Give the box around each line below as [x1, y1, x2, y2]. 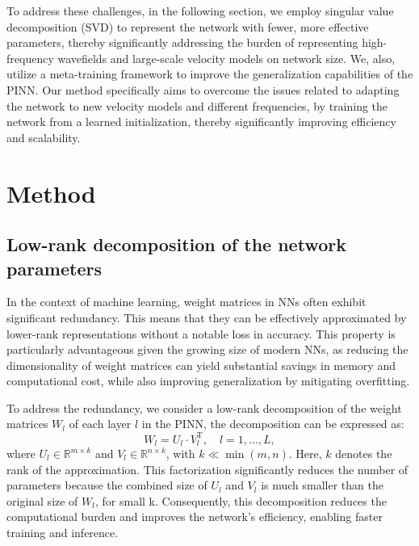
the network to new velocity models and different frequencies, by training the [6, 97, 388, 114]
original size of [6, 492, 78, 509]
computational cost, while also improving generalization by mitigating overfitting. [6, 372, 410, 389]
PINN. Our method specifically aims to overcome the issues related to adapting [6, 81, 400, 98]
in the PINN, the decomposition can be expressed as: [141, 415, 404, 432]
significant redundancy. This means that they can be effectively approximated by [6, 309, 407, 325]
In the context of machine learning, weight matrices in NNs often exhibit [6, 293, 367, 310]
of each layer [69, 415, 132, 432]
